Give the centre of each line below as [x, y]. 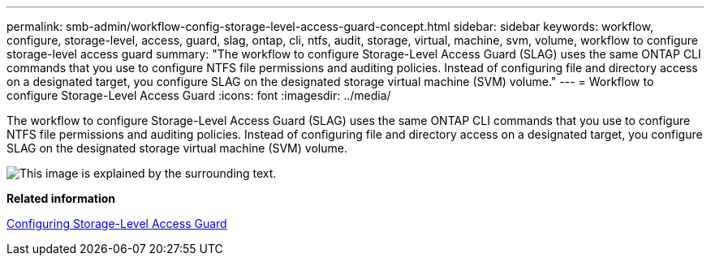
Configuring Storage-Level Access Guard [117, 223]
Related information [61, 198]
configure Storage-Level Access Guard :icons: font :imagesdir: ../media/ [199, 95]
